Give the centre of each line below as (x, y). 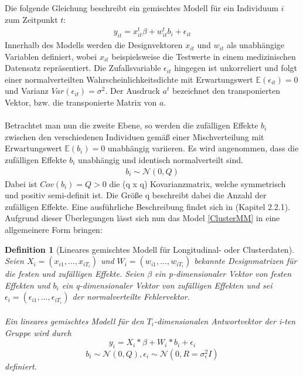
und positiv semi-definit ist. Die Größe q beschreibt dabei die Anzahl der (136, 195)
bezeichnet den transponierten (226, 91)
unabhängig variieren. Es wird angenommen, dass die (203, 148)
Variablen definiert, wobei (51, 56)
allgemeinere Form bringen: (54, 230)
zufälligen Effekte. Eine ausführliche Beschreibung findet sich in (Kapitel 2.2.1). (148, 206)
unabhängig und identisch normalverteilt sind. (161, 160)
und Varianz (27, 91)
